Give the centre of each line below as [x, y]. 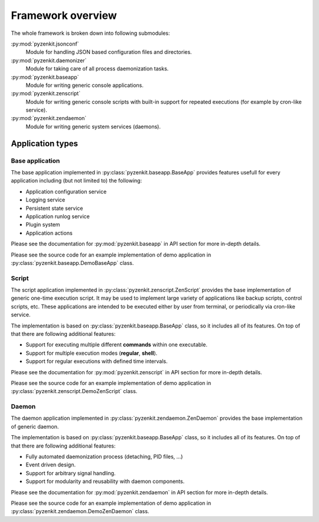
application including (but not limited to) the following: [77, 181]
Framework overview [64, 15]
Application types [44, 143]
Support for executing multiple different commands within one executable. [117, 345]
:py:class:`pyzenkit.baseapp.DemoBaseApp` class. [72, 262]
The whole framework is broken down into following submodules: [90, 33]
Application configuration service [66, 192]
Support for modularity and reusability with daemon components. [105, 481]
